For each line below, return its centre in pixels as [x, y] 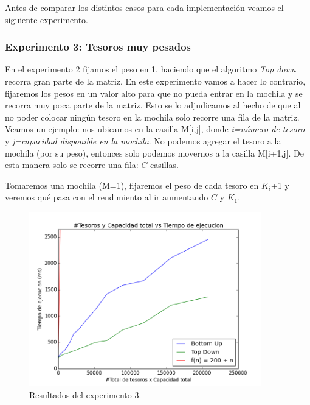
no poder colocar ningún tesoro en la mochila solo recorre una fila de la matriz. [152, 117]
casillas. [164, 165]
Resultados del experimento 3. [85, 394]
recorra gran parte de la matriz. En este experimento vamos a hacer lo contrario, [155, 81]
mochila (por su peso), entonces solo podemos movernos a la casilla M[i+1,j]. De [154, 153]
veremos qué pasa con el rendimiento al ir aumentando [107, 197]
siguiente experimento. [47, 19]
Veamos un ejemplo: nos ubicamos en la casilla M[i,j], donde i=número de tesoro [155, 129]
